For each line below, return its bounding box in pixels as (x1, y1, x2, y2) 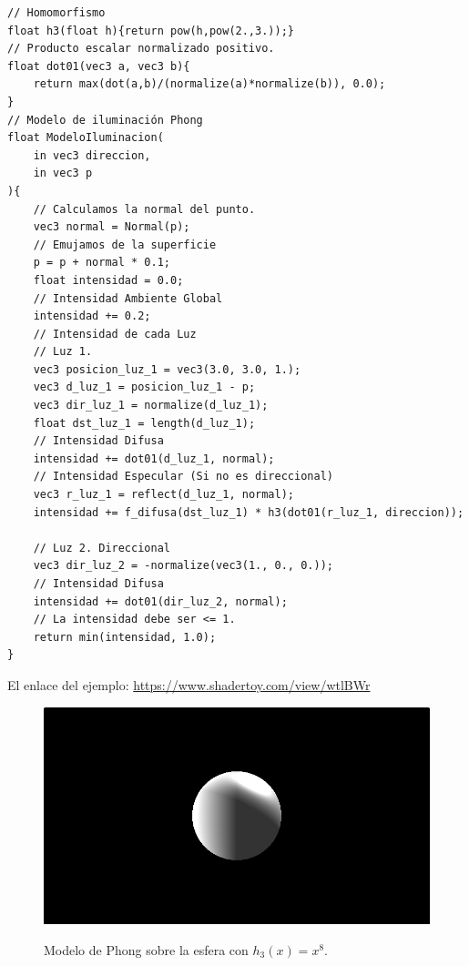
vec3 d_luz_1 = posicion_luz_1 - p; (33, 381, 256, 394)
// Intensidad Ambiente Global (33, 291, 223, 305)
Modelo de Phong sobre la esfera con (44, 940, 249, 959)
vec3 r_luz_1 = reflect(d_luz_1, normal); (33, 488, 294, 502)
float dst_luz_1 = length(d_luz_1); (33, 416, 256, 430)
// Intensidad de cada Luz (33, 327, 197, 341)
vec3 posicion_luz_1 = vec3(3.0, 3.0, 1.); (33, 362, 301, 376)
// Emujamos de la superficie (33, 238, 217, 251)
